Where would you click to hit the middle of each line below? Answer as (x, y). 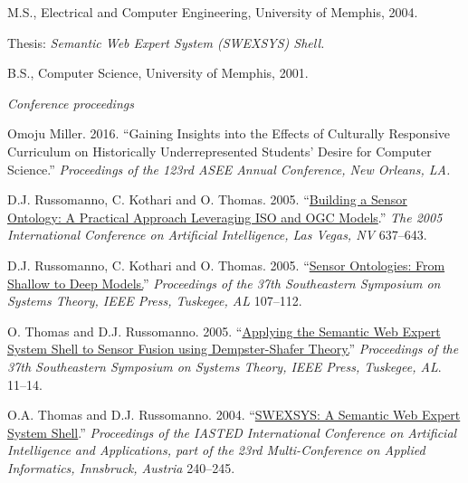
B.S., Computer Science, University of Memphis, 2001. (158, 73)
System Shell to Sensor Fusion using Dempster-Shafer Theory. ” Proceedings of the (233, 349)
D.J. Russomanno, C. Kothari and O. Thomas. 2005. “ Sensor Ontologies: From (226, 265)
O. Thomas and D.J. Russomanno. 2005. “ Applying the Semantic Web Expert (224, 331)
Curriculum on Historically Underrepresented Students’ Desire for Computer (220, 151)
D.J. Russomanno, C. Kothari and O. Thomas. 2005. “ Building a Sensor (207, 199)
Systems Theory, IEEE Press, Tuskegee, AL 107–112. (155, 301)
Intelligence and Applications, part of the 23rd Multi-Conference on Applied (216, 450)
